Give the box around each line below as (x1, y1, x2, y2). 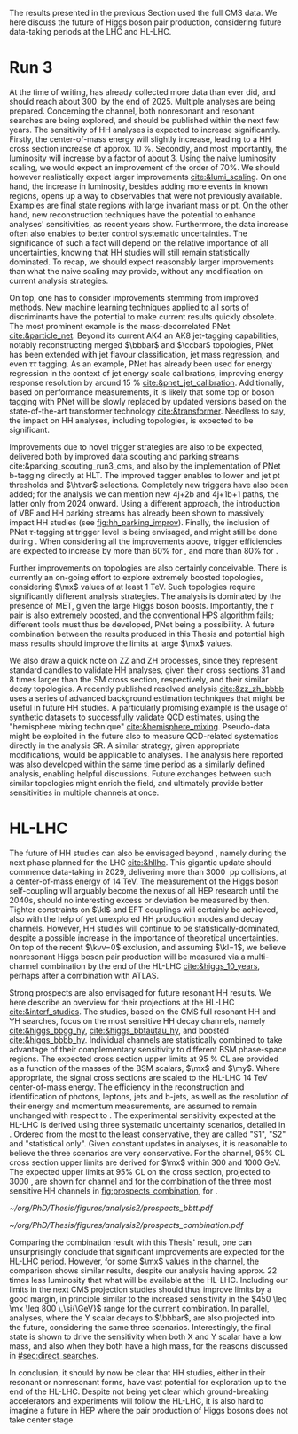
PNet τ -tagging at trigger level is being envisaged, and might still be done (9, 526, 278, 537)
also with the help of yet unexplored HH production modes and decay (9, 913, 263, 924)
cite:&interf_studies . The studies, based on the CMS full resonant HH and (9, 1006, 277, 1017)
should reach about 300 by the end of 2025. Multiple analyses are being (9, 96, 276, 106)
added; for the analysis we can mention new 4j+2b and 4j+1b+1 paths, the (9, 488, 279, 500)
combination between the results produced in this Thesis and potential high (9, 628, 286, 639)
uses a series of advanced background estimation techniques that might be (9, 692, 286, 704)
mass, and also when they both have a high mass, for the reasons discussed (9, 1340, 288, 1351)
